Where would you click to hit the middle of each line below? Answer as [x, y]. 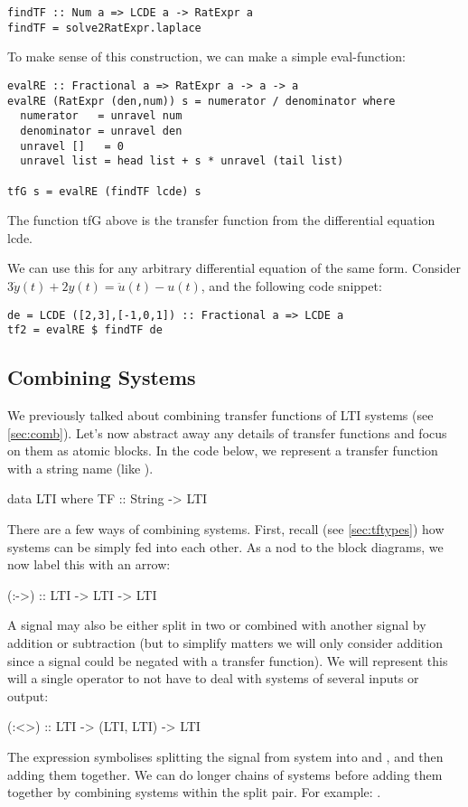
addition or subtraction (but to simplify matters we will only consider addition [225, 642]
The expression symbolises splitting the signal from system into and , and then [225, 756]
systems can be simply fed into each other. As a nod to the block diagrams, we [225, 546]
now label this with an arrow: [89, 564]
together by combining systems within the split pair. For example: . [194, 792]
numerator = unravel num [101, 116]
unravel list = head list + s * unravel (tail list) [182, 161]
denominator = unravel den [101, 131]
